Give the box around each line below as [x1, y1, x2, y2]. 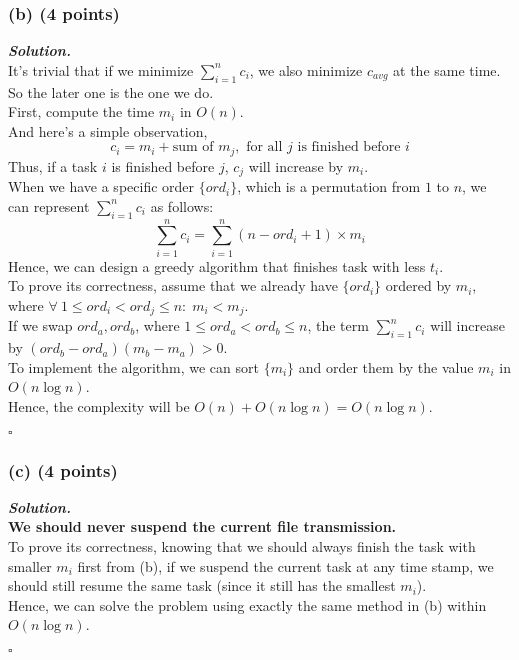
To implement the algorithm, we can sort [8, 356, 259, 377]
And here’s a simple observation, [8, 120, 208, 141]
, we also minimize [249, 59, 363, 80]
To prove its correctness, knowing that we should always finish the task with [8, 536, 476, 557]
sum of [172, 140, 214, 155]
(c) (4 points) [8, 457, 118, 482]
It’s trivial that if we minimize [8, 59, 194, 80]
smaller [8, 555, 52, 576]
